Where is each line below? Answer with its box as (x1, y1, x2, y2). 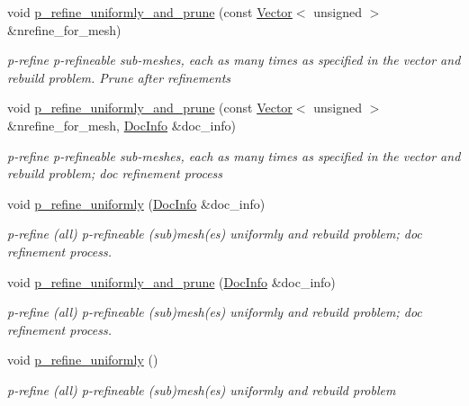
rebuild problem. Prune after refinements (7, 68, 231, 86)
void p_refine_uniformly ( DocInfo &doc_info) (7, 194, 266, 212)
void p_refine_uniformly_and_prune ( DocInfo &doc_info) (7, 272, 336, 291)
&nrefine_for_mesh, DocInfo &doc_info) (7, 115, 236, 134)
